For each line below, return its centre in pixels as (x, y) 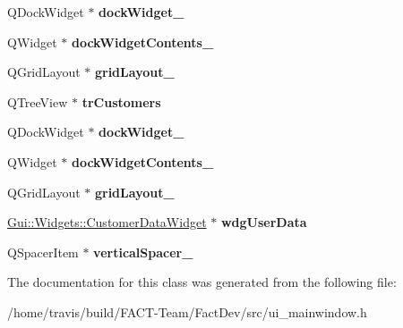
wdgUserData (264, 222)
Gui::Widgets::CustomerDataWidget (107, 222)
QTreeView (38, 101)
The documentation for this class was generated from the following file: (202, 282)
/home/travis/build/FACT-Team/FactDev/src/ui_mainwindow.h (187, 311)
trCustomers (121, 101)
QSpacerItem (43, 252)
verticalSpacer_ (143, 252)
